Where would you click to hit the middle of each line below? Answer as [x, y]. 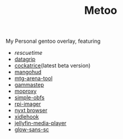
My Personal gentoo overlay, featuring [53, 41]
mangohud [28, 72]
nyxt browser [31, 110]
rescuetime [28, 53]
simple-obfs [29, 97]
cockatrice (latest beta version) [52, 66]
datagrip [25, 59]
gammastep [29, 85]
